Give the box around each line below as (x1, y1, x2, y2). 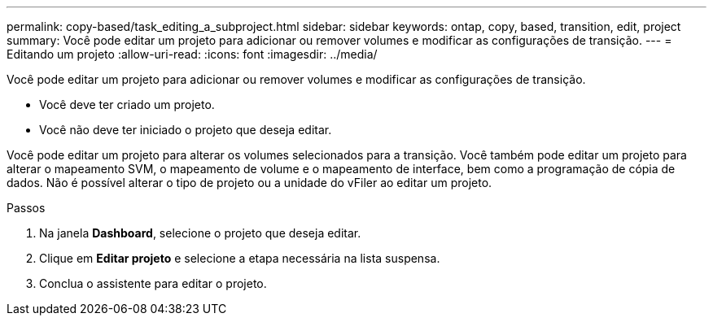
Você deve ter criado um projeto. (39, 98, 215, 111)
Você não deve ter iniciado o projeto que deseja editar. (39, 123, 332, 137)
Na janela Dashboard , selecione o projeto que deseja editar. (39, 226, 361, 240)
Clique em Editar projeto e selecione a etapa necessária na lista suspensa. (39, 251, 440, 265)
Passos (7, 201, 46, 215)
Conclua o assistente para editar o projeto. (39, 276, 267, 290)
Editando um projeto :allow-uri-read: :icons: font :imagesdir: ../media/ (7, 47, 378, 61)
